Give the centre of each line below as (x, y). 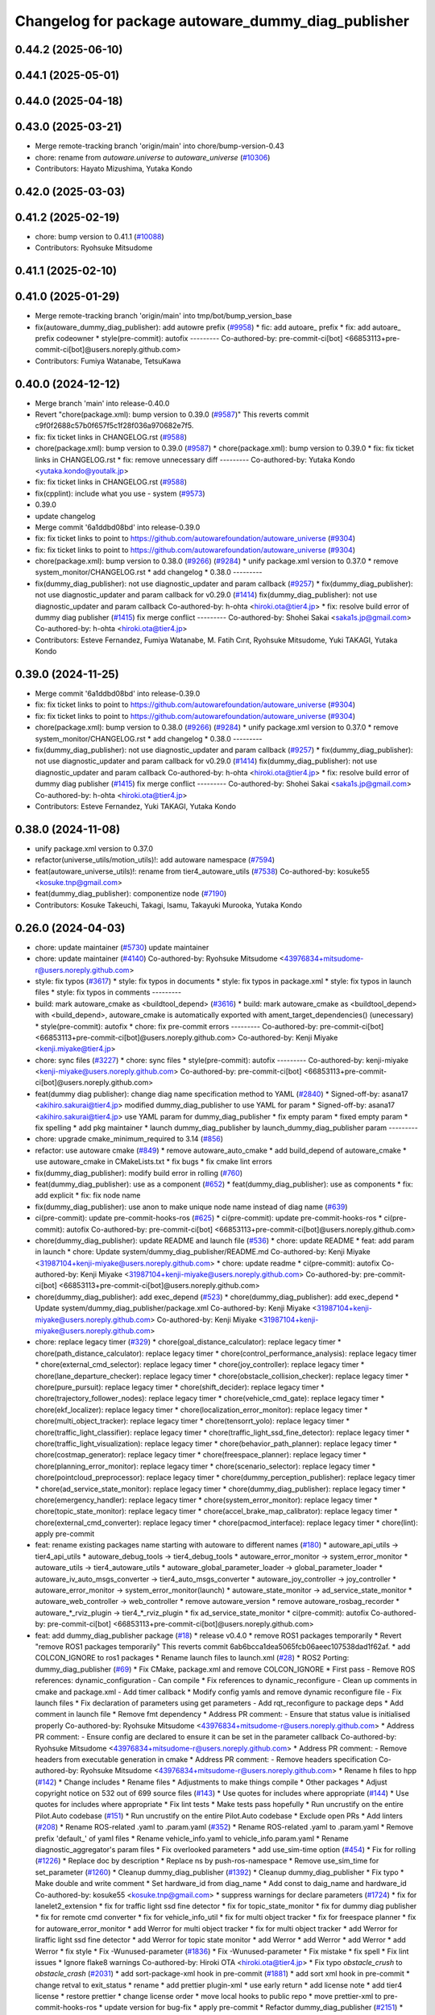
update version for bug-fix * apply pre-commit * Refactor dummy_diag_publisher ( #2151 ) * (254, 2008)
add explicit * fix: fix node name (88, 1195)
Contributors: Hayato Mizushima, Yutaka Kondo (114, 168)
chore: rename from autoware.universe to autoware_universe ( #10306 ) (153, 157)
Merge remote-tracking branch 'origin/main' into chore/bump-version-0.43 (160, 146)
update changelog (65, 516)
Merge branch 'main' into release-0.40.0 (102, 403)
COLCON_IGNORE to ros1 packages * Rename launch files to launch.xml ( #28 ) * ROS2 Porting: (192, 1658)
